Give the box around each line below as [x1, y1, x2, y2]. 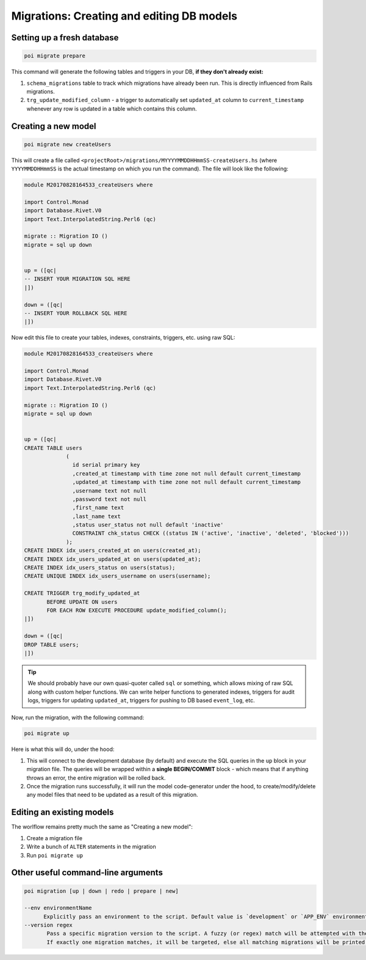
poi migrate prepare [24, 53, 85, 59]
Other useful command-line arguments [11, 868, 163, 878]
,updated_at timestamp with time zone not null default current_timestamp [72, 478, 301, 486]
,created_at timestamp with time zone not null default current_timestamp [72, 470, 301, 477]
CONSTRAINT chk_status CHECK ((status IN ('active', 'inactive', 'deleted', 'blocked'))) [72, 530, 349, 537]
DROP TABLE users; [24, 641, 79, 648]
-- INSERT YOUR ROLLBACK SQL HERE [24, 309, 127, 317]
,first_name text [72, 504, 124, 511]
